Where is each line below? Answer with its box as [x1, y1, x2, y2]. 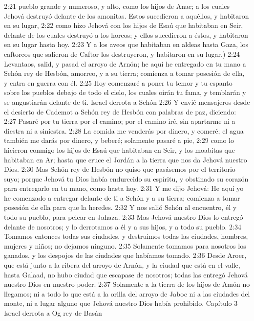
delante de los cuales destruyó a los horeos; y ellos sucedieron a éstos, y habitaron [4, 29, 248, 40]
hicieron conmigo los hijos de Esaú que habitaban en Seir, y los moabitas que [4, 144, 235, 155]
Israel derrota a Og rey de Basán [4, 308, 102, 318]
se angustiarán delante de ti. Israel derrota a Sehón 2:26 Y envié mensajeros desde [4, 96, 250, 107]
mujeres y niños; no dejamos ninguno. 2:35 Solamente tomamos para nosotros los [4, 240, 246, 251]
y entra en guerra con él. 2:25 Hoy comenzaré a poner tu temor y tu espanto [4, 77, 233, 88]
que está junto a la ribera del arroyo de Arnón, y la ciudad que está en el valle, [4, 260, 240, 270]
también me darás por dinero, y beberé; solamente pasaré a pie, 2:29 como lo [4, 135, 234, 145]
